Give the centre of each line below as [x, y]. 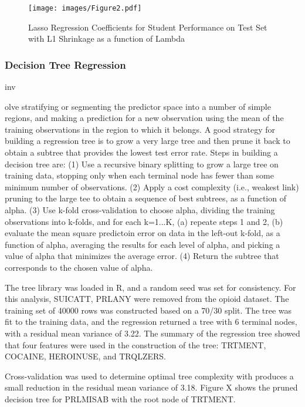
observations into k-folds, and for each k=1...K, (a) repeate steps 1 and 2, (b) [144, 221]
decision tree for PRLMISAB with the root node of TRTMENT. [120, 398]
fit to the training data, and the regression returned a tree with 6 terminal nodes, [151, 322]
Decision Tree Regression [65, 64]
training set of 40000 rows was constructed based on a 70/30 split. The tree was [148, 310]
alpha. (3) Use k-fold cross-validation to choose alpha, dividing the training [140, 210]
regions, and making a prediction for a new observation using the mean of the [144, 118]
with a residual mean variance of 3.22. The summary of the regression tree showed [152, 333]
